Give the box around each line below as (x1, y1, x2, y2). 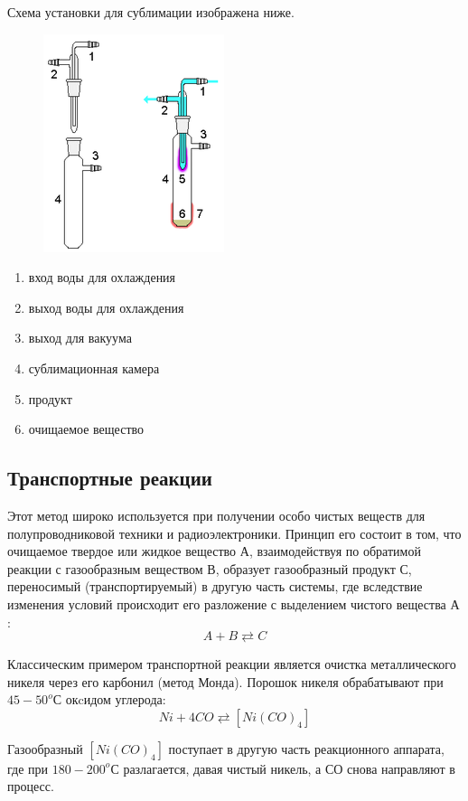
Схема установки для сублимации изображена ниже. (7, 3, 295, 21)
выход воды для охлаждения (28, 297, 184, 316)
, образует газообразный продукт (215, 559, 396, 578)
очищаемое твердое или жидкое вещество (7, 542, 237, 561)
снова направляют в (347, 759, 455, 777)
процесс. (7, 777, 54, 796)
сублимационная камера (28, 358, 160, 377)
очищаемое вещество (28, 419, 145, 438)
